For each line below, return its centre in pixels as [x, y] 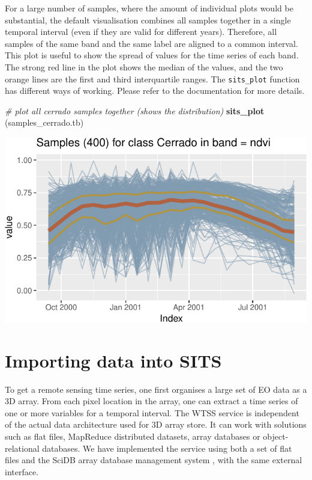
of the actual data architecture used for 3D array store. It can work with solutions [156, 424]
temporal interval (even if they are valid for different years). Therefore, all [141, 32]
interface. [22, 471]
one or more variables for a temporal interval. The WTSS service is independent [152, 412]
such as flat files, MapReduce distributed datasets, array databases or [133, 436]
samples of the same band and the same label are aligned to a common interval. [151, 43]
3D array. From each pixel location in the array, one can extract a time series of [151, 401]
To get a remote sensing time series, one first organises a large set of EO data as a [156, 389]
